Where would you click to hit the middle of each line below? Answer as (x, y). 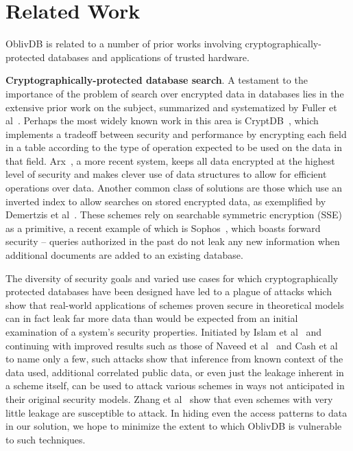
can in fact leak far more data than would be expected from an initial (152, 318)
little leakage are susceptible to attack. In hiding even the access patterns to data (176, 412)
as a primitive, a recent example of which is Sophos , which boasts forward (163, 228)
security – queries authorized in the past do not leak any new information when (173, 241)
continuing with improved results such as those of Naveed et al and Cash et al (172, 345)
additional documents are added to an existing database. (124, 255)
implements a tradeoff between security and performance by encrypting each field (176, 134)
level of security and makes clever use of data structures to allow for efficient (166, 174)
